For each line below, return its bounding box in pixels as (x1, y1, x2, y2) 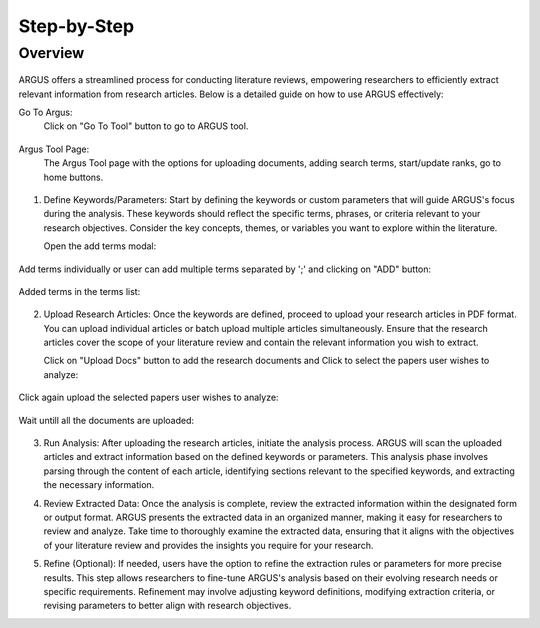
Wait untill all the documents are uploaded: (18, 414, 195, 426)
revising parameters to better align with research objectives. (43, 600, 292, 612)
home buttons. (43, 171, 104, 183)
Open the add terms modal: (43, 240, 157, 252)
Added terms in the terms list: (18, 285, 141, 297)
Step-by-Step (18, 15, 135, 37)
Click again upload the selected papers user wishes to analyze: (18, 391, 279, 404)
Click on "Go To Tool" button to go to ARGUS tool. (43, 120, 249, 132)
